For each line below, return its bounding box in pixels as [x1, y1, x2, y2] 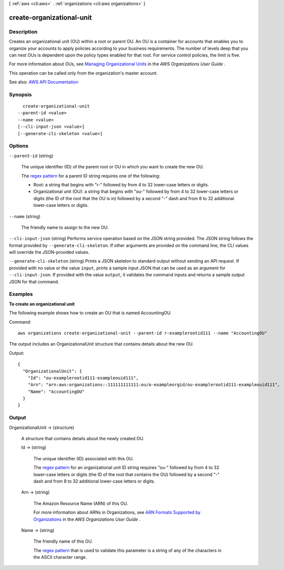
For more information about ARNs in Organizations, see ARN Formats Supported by [33, 509, 201, 515]
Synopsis [9, 91, 32, 98]
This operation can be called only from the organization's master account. [9, 70, 158, 76]
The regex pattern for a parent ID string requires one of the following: [21, 173, 161, 179]
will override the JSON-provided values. [9, 249, 90, 255]
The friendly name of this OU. [33, 538, 93, 544]
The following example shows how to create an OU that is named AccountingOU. [9, 310, 172, 316]
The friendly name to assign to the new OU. [21, 224, 109, 230]
